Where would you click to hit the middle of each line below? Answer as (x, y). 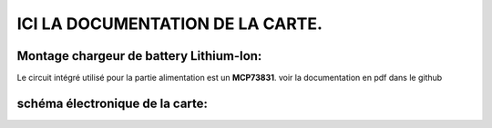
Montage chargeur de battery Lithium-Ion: (139, 56)
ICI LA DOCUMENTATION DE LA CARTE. (170, 24)
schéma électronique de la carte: (113, 103)
